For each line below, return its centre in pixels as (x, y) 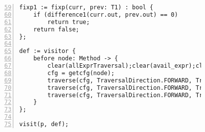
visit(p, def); (44, 124)
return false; (56, 29)
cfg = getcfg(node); (81, 73)
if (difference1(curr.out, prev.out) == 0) (106, 14)
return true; (69, 22)
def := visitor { (48, 51)
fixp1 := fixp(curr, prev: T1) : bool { (86, 7)
